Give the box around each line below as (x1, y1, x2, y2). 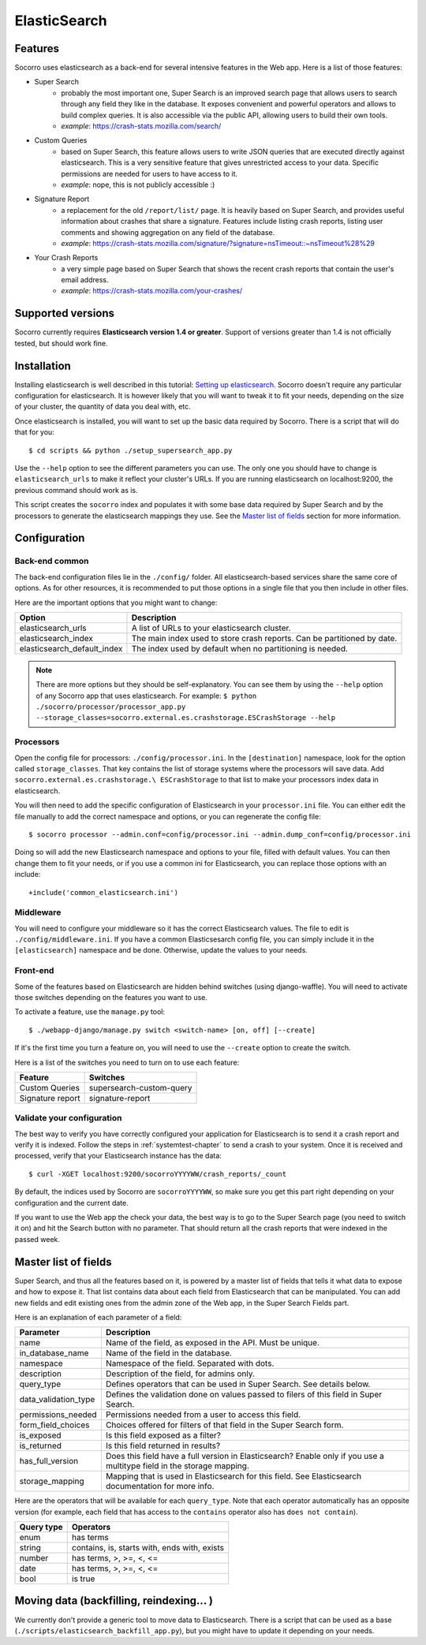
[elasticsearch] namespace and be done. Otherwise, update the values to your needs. (14, 946, 308, 955)
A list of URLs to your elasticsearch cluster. (131, 622, 291, 633)
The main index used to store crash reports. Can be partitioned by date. (131, 632, 398, 643)
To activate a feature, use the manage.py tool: (14, 1007, 166, 1016)
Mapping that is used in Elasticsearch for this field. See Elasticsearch (105, 1471, 362, 1482)
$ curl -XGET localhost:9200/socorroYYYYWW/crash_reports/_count (28, 1169, 287, 1178)
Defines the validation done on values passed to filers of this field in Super (105, 1389, 383, 1400)
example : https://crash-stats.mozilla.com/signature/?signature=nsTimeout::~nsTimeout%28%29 (61, 238, 375, 248)
